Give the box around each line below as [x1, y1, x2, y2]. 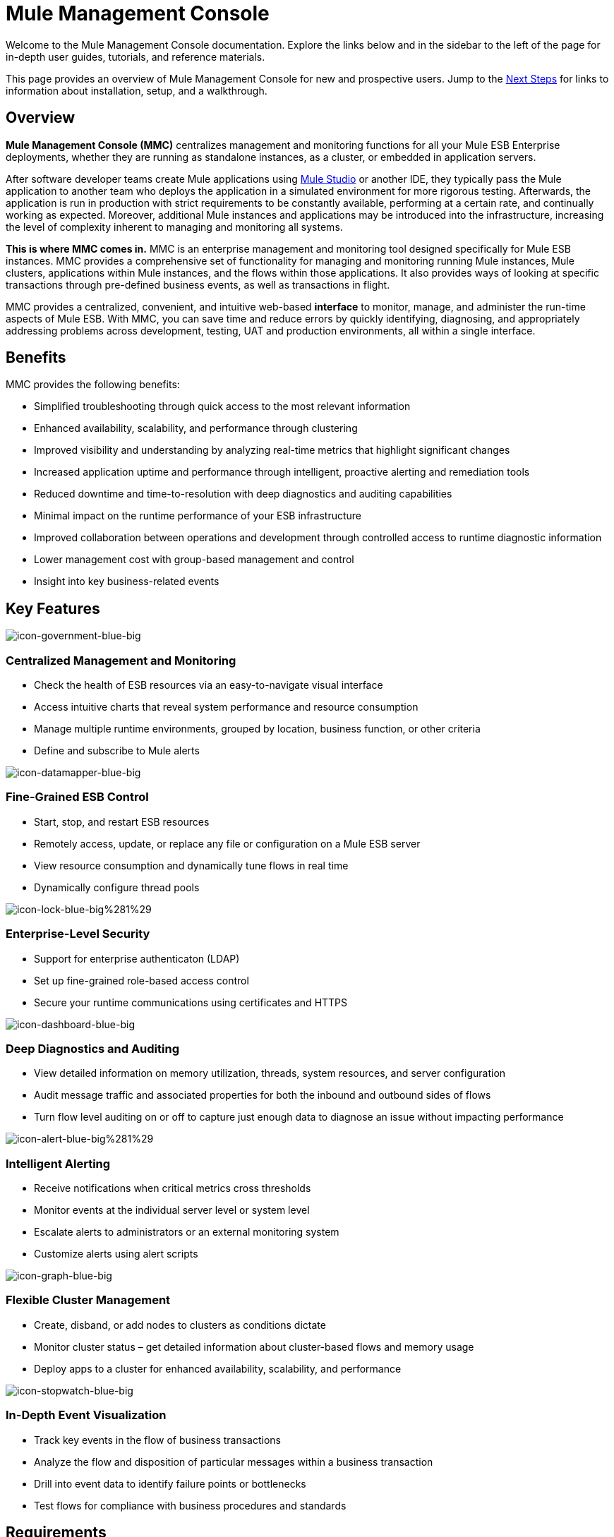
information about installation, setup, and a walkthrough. [6, 84, 267, 97]
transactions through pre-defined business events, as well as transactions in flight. [6, 278, 390, 291]
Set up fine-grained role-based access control [34, 974, 249, 987]
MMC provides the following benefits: [6, 378, 180, 391]
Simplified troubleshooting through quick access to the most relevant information [34, 400, 411, 413]
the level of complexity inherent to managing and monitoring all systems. [6, 220, 343, 233]
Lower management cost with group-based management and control [34, 553, 354, 566]
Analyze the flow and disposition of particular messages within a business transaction [34, 1455, 433, 1468]
